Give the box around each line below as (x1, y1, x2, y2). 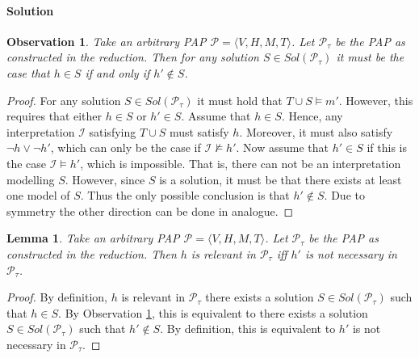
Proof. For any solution (6, 91, 121, 108)
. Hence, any (281, 107, 343, 124)
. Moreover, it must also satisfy (239, 123, 393, 140)
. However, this (338, 91, 413, 108)
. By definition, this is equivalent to (160, 320, 336, 337)
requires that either (6, 107, 103, 124)
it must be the (336, 48, 404, 65)
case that (6, 64, 50, 81)
